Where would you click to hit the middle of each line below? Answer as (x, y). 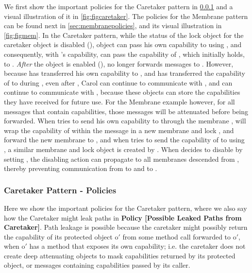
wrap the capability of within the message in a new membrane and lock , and (119, 130)
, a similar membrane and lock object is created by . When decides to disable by (123, 149)
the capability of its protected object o (61, 236)
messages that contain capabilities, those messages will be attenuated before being (126, 111)
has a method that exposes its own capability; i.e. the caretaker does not (137, 246)
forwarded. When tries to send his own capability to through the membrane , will (125, 121)
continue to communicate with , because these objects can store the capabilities (122, 92)
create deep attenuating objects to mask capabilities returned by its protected (120, 255)
